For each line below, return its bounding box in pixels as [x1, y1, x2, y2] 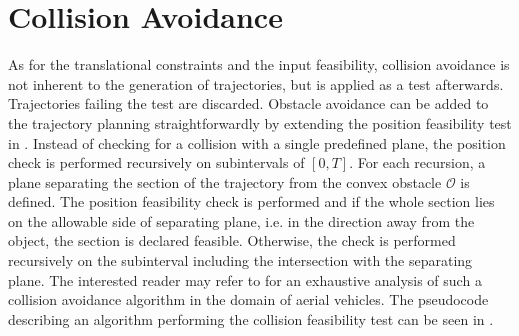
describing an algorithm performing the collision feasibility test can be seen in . [8, 308, 494, 329]
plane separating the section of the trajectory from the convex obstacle [8, 171, 442, 192]
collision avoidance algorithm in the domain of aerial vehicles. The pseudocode [8, 289, 489, 310]
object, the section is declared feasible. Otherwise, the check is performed [8, 230, 456, 251]
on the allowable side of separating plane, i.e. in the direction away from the [8, 210, 475, 231]
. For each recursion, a [349, 152, 486, 173]
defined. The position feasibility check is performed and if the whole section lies [8, 191, 495, 212]
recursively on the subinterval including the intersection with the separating [8, 250, 473, 271]
